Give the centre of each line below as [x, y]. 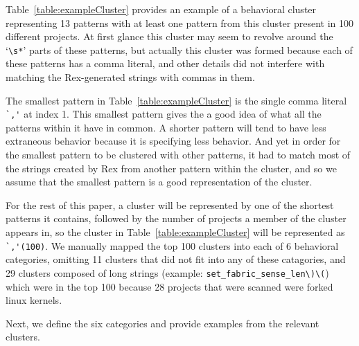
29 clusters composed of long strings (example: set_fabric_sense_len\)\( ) [167, 272]
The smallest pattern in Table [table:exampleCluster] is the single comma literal [176, 100]
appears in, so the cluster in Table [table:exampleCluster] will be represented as [175, 232]
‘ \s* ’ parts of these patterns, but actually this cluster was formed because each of [179, 49]
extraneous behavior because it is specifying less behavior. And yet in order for [173, 141]
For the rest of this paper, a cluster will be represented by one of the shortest [170, 204]
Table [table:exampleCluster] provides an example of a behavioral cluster [161, 9]
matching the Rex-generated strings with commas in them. [130, 77]
